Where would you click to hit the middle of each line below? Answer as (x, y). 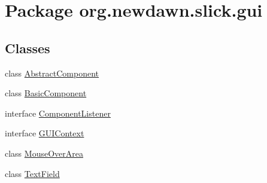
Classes (28, 48)
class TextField (32, 173)
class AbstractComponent (52, 73)
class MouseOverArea (44, 153)
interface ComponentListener (58, 113)
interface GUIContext (45, 133)
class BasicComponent (46, 93)
